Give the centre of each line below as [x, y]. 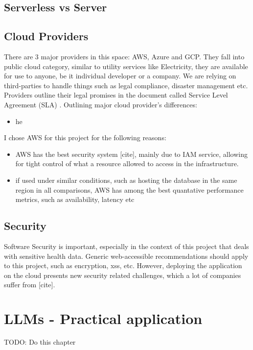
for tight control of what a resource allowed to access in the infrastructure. [127, 163]
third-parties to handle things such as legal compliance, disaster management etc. [126, 85]
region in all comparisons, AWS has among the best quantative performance [129, 189]
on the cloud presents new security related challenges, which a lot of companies [123, 275]
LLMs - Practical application [103, 318]
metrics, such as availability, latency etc [75, 199]
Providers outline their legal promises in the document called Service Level [116, 95]
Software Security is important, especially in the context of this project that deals [126, 246]
